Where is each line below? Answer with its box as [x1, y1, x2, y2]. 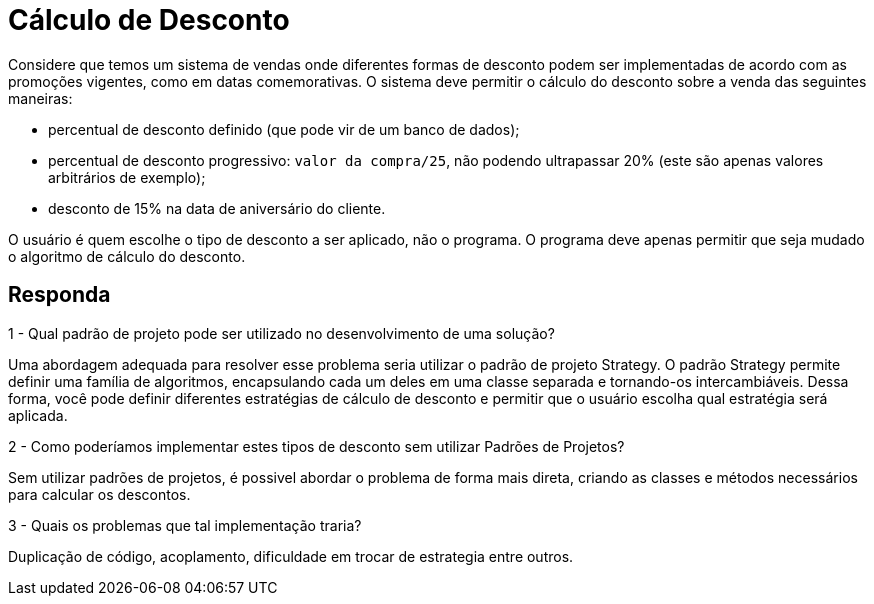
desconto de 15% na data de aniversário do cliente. [48, 199, 386, 217]
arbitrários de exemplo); [48, 168, 206, 186]
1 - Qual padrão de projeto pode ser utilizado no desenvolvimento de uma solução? [8, 324, 555, 342]
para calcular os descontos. [8, 485, 191, 503]
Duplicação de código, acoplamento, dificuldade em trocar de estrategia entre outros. [8, 547, 574, 565]
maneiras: [8, 89, 73, 107]
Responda [8, 282, 111, 308]
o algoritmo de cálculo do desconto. [8, 247, 246, 265]
